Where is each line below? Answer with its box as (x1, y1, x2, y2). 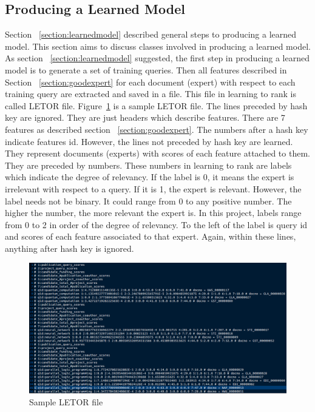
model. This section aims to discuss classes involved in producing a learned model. (5, 39, 311, 52)
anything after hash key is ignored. (5, 241, 134, 254)
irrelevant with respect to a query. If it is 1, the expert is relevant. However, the (5, 182, 302, 195)
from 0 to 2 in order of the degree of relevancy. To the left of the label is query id (5, 218, 308, 231)
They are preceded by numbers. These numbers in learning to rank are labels (5, 158, 292, 171)
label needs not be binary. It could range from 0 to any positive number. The (5, 194, 292, 207)
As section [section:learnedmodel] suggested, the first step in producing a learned (5, 52, 310, 64)
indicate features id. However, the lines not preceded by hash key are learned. (5, 135, 293, 147)
